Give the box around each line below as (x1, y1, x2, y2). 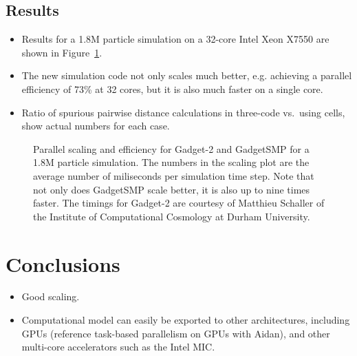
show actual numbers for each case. (21, 118, 170, 133)
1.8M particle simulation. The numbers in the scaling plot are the (33, 155, 310, 169)
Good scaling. (21, 289, 80, 304)
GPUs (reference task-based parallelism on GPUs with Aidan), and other (21, 326, 330, 340)
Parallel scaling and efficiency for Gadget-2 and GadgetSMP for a (33, 141, 310, 156)
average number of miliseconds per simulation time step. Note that (33, 168, 314, 182)
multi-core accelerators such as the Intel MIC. (21, 339, 215, 354)
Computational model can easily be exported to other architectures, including (21, 313, 350, 327)
